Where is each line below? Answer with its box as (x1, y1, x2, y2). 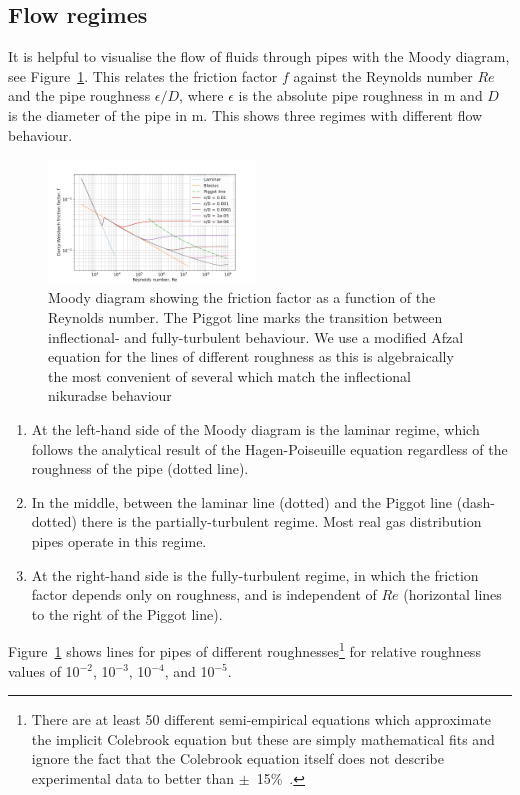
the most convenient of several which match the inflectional (48, 365, 411, 386)
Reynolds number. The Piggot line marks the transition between (48, 307, 443, 327)
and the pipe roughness (8, 85, 151, 106)
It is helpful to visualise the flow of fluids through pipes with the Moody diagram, (8, 46, 510, 67)
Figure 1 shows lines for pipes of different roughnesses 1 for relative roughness (8, 638, 481, 661)
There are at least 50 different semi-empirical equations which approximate (31, 709, 492, 730)
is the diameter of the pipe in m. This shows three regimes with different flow (8, 104, 483, 125)
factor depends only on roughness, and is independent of (31, 584, 377, 605)
